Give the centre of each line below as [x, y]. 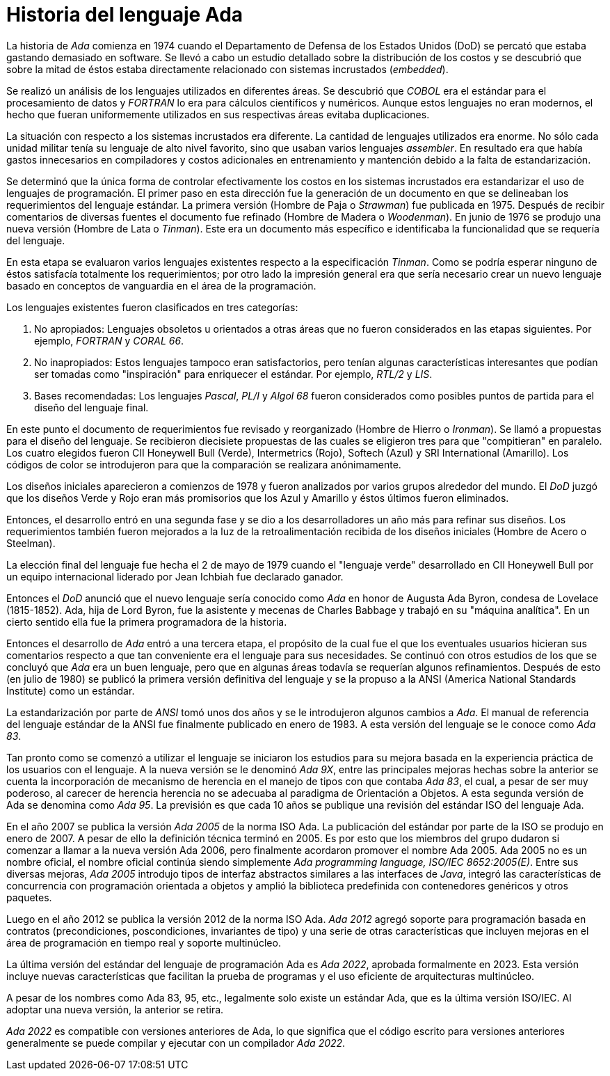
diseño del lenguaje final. [91, 407]
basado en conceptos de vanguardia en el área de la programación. [161, 285]
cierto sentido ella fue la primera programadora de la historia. [147, 622]
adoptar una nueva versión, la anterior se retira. [115, 1009]
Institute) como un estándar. [71, 690]
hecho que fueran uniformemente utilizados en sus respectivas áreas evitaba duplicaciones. [218, 114]
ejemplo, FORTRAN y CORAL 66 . [109, 340]
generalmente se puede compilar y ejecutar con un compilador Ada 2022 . [176, 1043]
